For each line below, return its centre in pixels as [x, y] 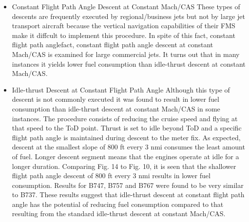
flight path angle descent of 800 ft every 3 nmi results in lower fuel [111, 176]
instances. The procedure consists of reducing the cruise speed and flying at [125, 118]
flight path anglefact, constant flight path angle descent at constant [113, 45]
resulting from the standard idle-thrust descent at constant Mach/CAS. [119, 213]
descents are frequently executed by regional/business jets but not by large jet [128, 16]
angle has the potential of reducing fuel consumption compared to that [118, 204]
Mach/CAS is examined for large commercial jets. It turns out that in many [126, 54]
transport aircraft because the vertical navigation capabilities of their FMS [124, 26]
